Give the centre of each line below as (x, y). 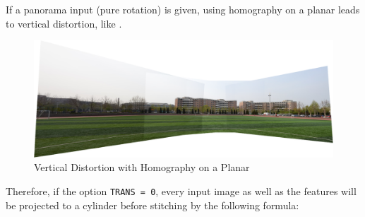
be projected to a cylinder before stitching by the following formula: (152, 205)
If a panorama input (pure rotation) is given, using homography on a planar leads (183, 9)
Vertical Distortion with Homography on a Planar (142, 167)
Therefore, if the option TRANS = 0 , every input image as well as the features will (181, 191)
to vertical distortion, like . (64, 23)
